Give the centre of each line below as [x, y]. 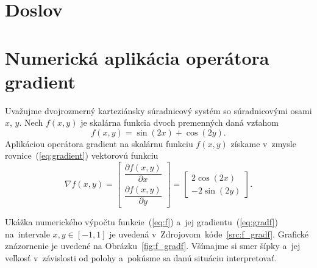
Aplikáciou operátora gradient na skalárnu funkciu [99, 143]
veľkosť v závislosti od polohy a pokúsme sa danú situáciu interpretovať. [141, 258]
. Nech [31, 122]
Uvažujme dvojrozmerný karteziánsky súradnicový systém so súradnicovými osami [158, 110]
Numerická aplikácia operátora [137, 57]
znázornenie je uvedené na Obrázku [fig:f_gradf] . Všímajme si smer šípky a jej [153, 246]
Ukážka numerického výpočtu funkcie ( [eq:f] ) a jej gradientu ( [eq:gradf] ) [141, 222]
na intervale [27, 234]
